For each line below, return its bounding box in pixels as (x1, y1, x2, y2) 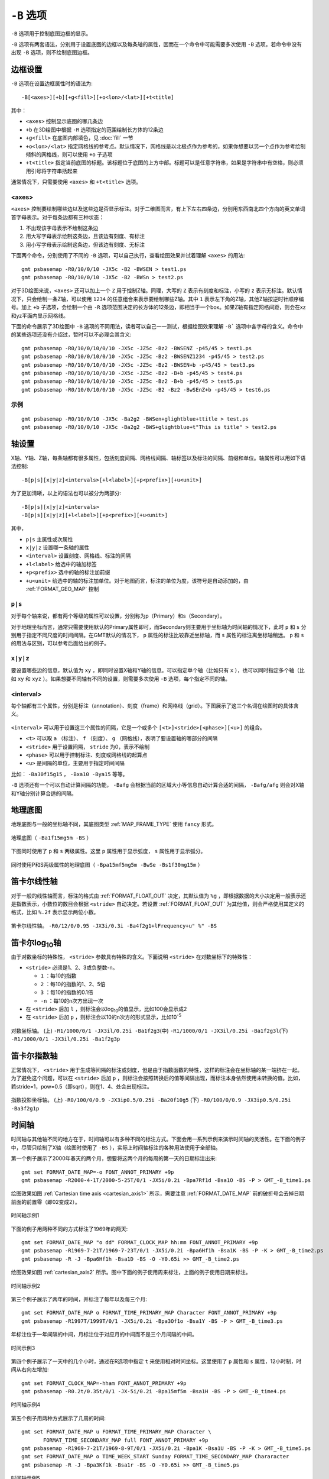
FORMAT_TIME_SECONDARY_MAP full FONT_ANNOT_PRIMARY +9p (43, 1436, 209, 1444)
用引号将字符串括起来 (25, 167, 78, 175)
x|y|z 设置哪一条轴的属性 (25, 544, 90, 551)
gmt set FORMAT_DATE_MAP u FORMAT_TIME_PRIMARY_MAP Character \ (21, 1429, 212, 1435)
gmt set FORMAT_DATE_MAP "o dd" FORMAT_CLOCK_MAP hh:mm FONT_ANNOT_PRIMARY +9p (21, 1239, 258, 1245)
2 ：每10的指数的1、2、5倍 (40, 980, 106, 987)
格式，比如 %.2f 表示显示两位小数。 (11, 909, 99, 916)
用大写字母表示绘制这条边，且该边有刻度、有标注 (25, 232, 145, 240)
